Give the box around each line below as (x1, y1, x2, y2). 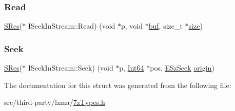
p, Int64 (119, 62, 144, 73)
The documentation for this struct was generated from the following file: (4, 79, 231, 90)
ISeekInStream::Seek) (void (28, 62, 113, 73)
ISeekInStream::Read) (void (28, 20, 115, 31)
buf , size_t (148, 20, 183, 31)
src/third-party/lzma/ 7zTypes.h (4, 97, 105, 107)
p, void (121, 20, 143, 31)
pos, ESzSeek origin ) (150, 62, 214, 73)
